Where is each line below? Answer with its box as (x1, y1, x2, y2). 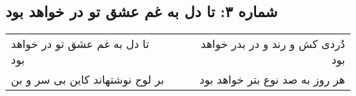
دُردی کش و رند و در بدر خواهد (201, 36, 345, 52)
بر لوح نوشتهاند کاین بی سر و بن (11, 71, 164, 88)
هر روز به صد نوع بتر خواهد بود (199, 71, 345, 88)
